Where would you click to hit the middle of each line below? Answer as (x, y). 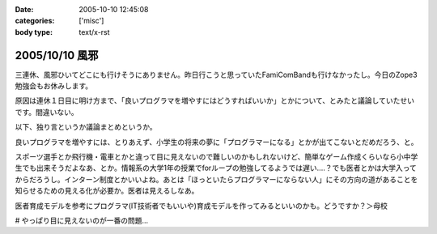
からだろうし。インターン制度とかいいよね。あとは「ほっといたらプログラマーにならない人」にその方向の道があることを (216, 179)
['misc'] (91, 21)
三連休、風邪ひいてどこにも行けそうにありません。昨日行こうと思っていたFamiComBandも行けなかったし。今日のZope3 (216, 74)
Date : (24, 9)
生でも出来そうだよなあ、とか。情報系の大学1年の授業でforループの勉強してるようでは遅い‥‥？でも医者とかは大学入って (216, 168)
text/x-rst (94, 32)
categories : (35, 21)
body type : (34, 32)
